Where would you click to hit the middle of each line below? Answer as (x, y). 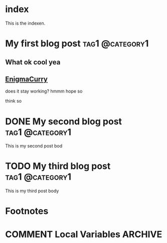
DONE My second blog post (63, 121)
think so (13, 101)
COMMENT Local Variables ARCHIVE (84, 234)
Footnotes (27, 211)
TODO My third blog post (58, 166)
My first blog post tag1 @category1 (77, 44)
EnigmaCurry (26, 79)
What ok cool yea (33, 62)
